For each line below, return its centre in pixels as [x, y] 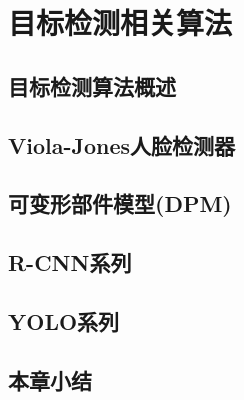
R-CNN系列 [70, 262]
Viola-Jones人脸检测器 [122, 144]
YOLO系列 [64, 320]
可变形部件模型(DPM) [120, 203]
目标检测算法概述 [92, 85]
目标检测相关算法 [120, 22]
